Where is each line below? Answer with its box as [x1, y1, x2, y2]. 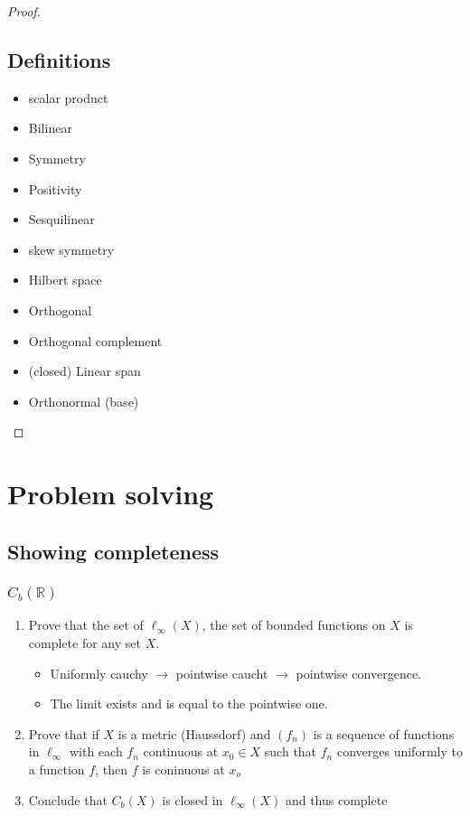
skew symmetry [28, 239, 115, 258]
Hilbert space [28, 270, 102, 289]
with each [69, 742, 123, 761]
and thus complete [285, 790, 388, 809]
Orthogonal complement [28, 331, 163, 350]
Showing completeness [7, 537, 220, 565]
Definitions [7, 45, 111, 73]
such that [264, 742, 317, 761]
